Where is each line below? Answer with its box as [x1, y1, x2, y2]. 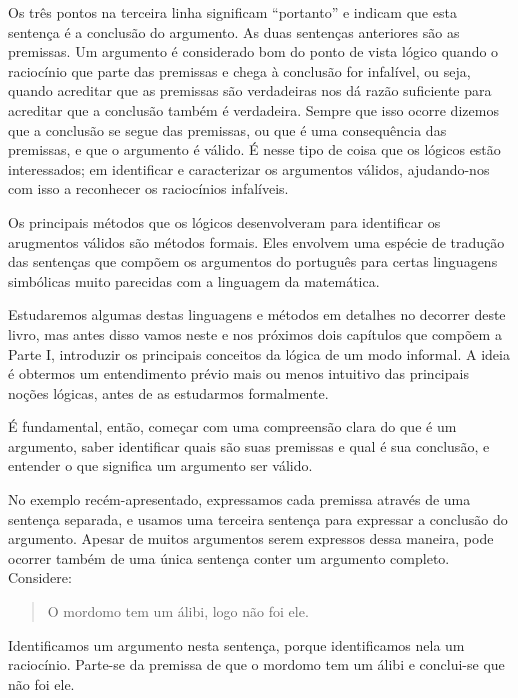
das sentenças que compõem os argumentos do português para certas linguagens [8, 251, 498, 272]
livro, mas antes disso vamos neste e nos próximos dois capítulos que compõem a [8, 323, 502, 344]
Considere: [8, 567, 72, 588]
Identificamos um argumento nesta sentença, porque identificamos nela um [8, 634, 465, 655]
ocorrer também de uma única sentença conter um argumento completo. [8, 547, 450, 568]
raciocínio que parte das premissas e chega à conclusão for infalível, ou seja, [8, 60, 471, 81]
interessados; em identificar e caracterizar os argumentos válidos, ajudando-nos [8, 158, 490, 179]
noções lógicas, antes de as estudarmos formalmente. [8, 382, 329, 403]
